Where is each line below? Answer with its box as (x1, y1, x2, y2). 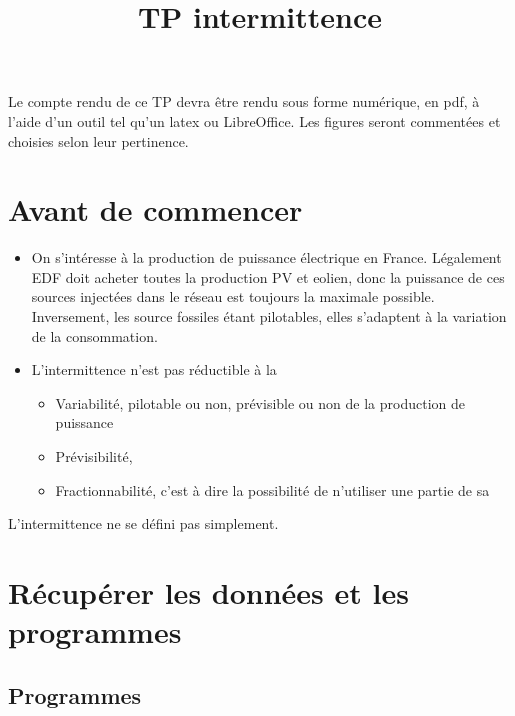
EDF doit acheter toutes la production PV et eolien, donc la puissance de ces (31, 266, 505, 287)
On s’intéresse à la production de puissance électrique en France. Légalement (31, 247, 502, 268)
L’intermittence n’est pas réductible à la (31, 359, 277, 380)
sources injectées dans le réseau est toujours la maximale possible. (31, 286, 435, 307)
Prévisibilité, (55, 446, 133, 467)
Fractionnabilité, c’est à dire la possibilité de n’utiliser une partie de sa (55, 479, 490, 500)
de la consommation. (31, 325, 158, 346)
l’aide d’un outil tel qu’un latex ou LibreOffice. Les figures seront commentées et (8, 110, 501, 131)
